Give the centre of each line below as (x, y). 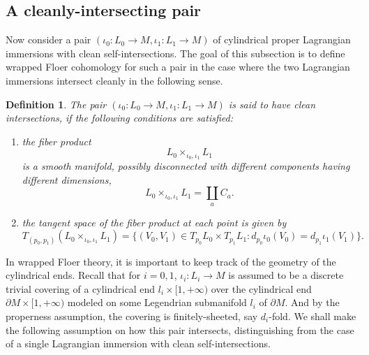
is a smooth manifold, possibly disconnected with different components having (186, 166)
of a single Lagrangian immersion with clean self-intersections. (138, 343)
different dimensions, (67, 179)
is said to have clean (272, 104)
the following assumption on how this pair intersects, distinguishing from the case (180, 329)
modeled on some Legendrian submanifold (157, 302)
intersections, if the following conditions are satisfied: (119, 118)
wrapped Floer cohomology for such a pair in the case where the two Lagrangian (178, 67)
